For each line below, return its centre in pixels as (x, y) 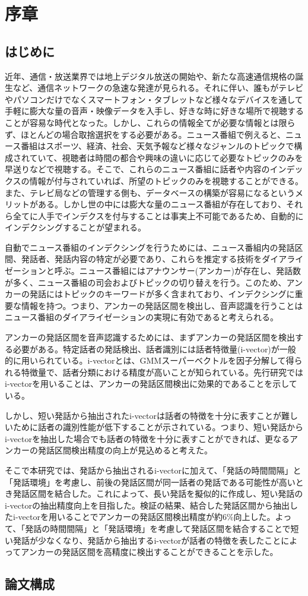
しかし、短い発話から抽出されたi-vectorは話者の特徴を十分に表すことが (143, 415)
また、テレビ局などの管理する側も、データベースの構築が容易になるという (150, 192)
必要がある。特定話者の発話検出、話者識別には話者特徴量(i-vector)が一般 (154, 349)
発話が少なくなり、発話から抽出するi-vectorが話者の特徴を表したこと (147, 540)
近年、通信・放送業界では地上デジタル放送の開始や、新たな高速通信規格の (150, 76)
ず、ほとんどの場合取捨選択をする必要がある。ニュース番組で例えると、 (145, 134)
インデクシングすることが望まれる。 (75, 227)
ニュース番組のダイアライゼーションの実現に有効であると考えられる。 (142, 317)
